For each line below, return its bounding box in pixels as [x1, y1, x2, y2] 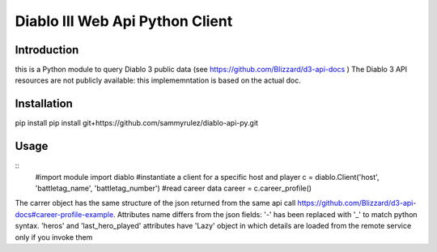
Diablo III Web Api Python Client [15, 12, 233, 30]
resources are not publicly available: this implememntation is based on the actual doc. [15, 75, 301, 85]
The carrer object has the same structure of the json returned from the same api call [15, 199, 296, 208]
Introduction [15, 43, 79, 57]
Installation [15, 97, 73, 111]
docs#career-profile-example [15, 209, 114, 219]
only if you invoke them [15, 232, 93, 242]
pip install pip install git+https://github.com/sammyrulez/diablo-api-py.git [15, 118, 259, 128]
